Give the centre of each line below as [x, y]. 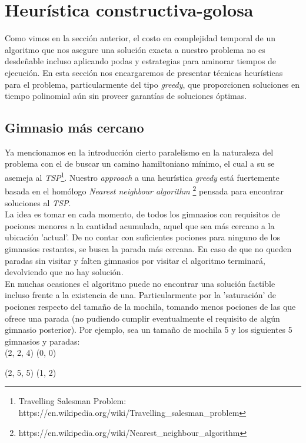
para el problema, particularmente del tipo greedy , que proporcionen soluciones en [152, 84]
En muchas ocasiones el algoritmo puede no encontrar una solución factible [140, 283]
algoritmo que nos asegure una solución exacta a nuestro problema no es [135, 49]
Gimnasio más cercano [74, 128]
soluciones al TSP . [38, 202]
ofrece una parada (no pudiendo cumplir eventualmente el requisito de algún [142, 318]
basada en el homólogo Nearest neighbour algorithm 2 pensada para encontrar [144, 190]
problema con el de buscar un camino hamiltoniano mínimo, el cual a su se [140, 163]
